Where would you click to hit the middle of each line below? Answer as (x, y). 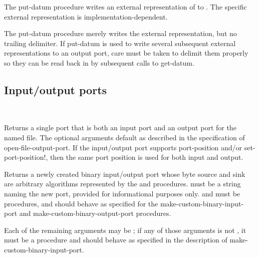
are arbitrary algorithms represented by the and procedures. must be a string (122, 184)
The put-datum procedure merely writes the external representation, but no (120, 33)
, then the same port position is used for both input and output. (145, 157)
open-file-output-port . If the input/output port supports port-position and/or (123, 147)
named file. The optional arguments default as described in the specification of (124, 137)
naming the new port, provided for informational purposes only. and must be (122, 193)
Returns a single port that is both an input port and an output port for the (120, 127)
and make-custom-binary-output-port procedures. (95, 213)
